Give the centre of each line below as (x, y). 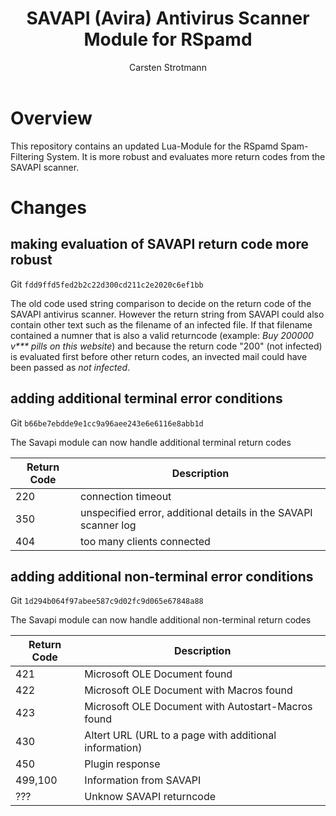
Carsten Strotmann (168, 67)
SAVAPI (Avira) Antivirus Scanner (168, 18)
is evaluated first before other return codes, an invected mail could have (159, 356)
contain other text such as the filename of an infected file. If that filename (161, 324)
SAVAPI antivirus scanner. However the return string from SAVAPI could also (167, 314)
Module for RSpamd (168, 39)
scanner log (108, 525)
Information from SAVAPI (143, 780)
